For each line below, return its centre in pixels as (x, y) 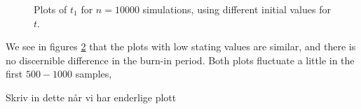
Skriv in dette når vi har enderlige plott (91, 97)
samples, (94, 74)
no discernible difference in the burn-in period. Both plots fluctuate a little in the (180, 60)
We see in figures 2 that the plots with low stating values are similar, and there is (181, 46)
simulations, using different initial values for (237, 9)
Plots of (50, 9)
